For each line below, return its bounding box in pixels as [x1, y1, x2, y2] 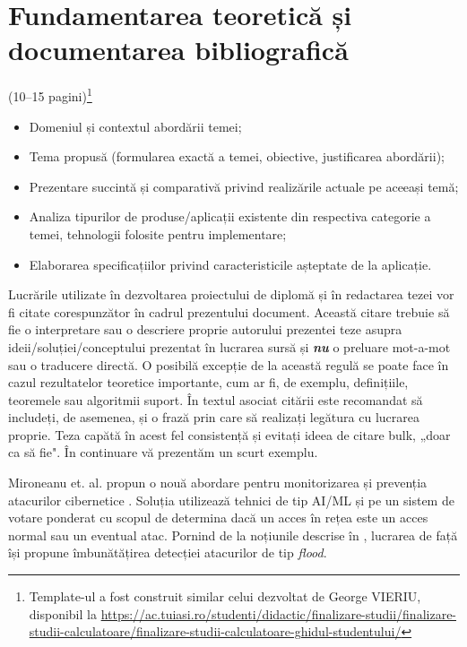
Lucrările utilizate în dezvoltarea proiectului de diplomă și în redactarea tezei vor [8, 285, 454, 304]
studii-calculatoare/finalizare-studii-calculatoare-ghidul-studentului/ [29, 622, 402, 641]
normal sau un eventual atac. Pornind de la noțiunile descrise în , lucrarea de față [8, 525, 458, 544]
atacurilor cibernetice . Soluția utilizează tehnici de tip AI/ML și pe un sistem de [8, 490, 454, 509]
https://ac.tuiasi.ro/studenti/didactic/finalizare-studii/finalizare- [100, 604, 457, 623]
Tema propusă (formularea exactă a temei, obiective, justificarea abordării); [29, 147, 445, 166]
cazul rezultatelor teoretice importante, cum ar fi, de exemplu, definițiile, [8, 373, 409, 392]
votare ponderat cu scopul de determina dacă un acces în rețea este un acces [8, 508, 428, 527]
